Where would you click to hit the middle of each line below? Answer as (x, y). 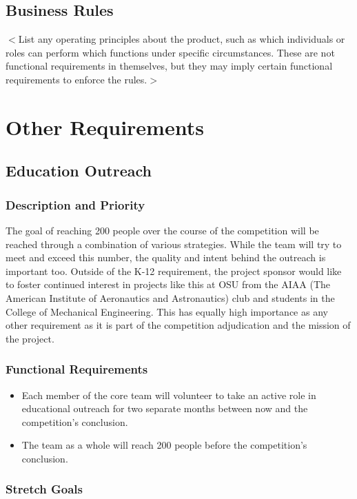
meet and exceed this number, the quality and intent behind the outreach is (166, 257)
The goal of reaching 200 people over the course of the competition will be (162, 230)
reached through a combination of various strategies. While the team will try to (174, 244)
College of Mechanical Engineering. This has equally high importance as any (167, 311)
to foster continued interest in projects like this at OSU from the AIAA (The (168, 284)
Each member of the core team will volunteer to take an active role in (169, 395)
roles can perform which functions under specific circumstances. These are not (170, 52)
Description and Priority (75, 204)
